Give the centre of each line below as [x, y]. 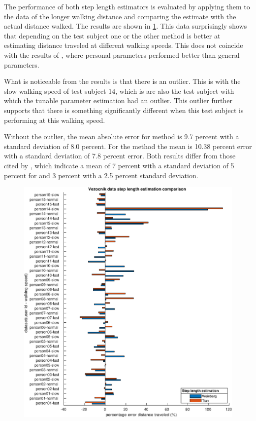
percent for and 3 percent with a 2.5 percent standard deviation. [101, 175]
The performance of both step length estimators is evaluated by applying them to [127, 6]
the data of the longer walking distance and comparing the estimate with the [120, 16]
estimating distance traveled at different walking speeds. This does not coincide [124, 45]
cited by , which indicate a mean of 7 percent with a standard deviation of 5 [119, 165]
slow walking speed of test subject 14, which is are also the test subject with [119, 91]
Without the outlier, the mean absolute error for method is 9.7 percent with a [122, 136]
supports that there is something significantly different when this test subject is [124, 110]
